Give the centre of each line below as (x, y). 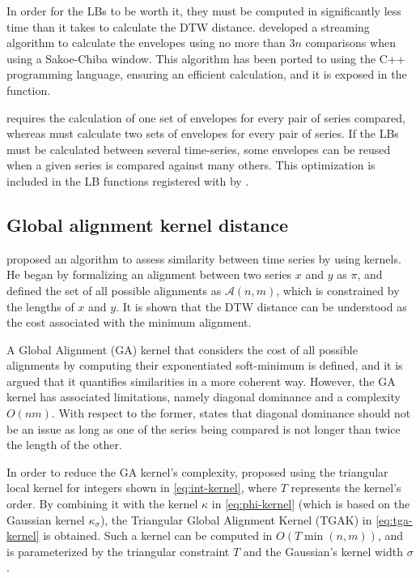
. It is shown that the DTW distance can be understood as (261, 306)
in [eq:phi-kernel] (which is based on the (311, 504)
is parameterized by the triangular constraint (118, 551)
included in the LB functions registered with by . (128, 180)
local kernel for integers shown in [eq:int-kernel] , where (142, 488)
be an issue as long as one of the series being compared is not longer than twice (204, 428)
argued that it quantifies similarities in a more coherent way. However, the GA (201, 381)
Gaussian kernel (46, 519)
